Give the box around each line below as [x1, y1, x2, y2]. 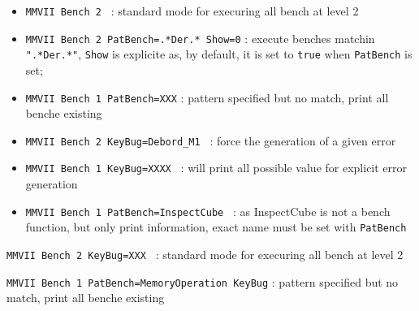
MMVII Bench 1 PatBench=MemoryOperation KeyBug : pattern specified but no [6, 273, 399, 290]
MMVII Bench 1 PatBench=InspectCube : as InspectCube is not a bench [25, 202, 391, 219]
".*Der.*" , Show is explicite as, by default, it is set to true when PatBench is [25, 45, 413, 63]
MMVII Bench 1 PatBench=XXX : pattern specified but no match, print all [25, 89, 389, 106]
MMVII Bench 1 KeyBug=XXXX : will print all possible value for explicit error [25, 159, 408, 176]
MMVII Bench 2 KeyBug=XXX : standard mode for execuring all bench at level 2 [6, 246, 404, 263]
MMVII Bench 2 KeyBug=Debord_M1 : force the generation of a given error [25, 132, 396, 149]
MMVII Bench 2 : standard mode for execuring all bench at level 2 [25, 2, 359, 19]
